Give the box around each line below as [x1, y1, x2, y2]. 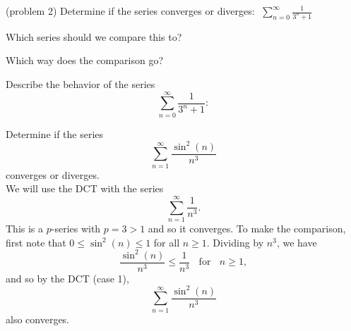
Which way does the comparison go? [6, 53, 164, 68]
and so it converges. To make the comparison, [148, 220, 346, 235]
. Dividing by [206, 235, 264, 249]
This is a [6, 220, 44, 235]
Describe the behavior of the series [6, 77, 155, 92]
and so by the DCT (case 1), [6, 270, 129, 285]
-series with [51, 220, 101, 235]
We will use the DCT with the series [6, 181, 164, 196]
